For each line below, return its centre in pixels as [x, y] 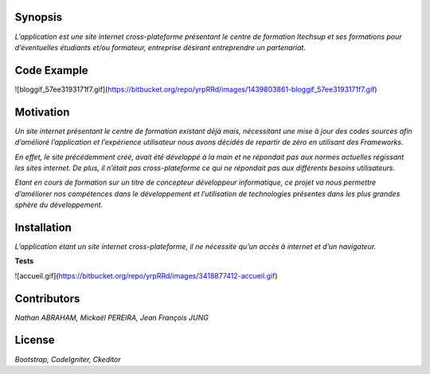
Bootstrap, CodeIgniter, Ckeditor [68, 359]
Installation [43, 227]
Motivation [42, 112]
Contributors [47, 298]
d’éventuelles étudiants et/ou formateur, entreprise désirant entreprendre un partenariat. [160, 47]
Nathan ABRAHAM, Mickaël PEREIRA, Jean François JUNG [111, 318]
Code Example [51, 70]
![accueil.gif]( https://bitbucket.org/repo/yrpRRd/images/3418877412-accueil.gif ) [146, 275]
